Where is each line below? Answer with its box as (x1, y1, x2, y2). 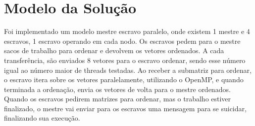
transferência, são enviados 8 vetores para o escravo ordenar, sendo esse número (4, 55, 246, 65)
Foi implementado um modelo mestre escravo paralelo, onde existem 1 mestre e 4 (4, 26, 250, 36)
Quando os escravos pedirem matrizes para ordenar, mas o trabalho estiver (4, 94, 231, 104)
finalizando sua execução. (4, 113, 80, 123)
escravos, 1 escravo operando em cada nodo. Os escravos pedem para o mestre (4, 35, 241, 46)
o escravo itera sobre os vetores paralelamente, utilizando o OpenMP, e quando (4, 74, 244, 85)
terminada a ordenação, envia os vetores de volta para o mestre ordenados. (4, 84, 231, 94)
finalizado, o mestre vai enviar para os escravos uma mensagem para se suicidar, (4, 103, 247, 113)
